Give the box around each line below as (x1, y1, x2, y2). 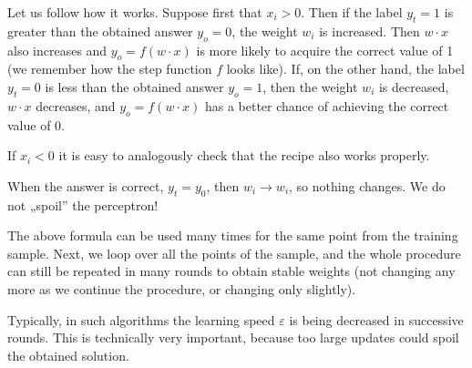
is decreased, (378, 77, 449, 96)
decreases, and (36, 96, 116, 115)
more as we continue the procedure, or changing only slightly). (7, 279, 356, 298)
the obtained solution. (7, 345, 129, 364)
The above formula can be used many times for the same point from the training (7, 226, 458, 245)
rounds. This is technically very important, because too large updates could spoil (7, 328, 459, 347)
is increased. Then (319, 21, 420, 40)
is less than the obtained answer (45, 77, 224, 96)
